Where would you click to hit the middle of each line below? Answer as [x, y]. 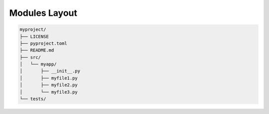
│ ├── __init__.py [50, 71]
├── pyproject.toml [43, 43]
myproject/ [33, 29]
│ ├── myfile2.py [49, 85]
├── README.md [37, 50]
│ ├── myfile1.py [49, 78]
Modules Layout [43, 13]
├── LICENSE [34, 36]
